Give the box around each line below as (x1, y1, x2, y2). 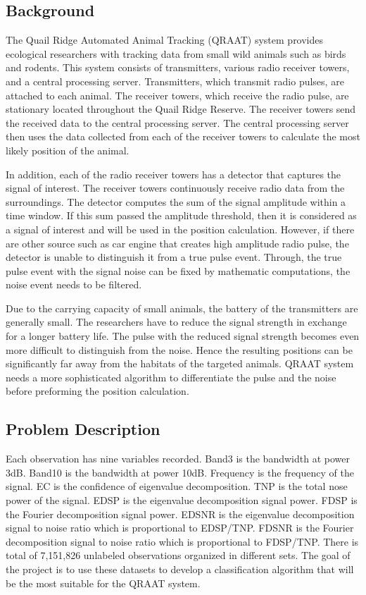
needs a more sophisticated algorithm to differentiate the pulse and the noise (6, 369, 336, 384)
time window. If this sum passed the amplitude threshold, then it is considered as (6, 208, 357, 223)
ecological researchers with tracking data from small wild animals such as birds (6, 46, 346, 61)
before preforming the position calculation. (6, 384, 189, 398)
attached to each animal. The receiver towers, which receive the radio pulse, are (6, 87, 349, 102)
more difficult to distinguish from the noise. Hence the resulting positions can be (6, 342, 353, 357)
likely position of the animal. (6, 142, 130, 157)
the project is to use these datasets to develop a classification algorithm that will (6, 562, 354, 576)
